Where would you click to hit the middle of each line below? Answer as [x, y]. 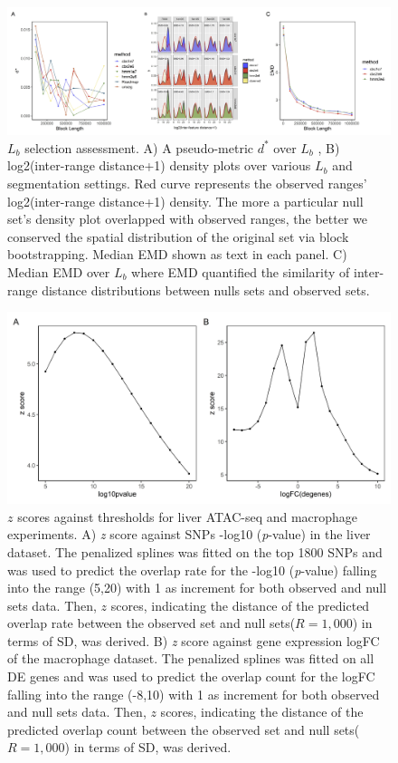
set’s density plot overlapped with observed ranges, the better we [187, 219]
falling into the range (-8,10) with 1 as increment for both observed [194, 694]
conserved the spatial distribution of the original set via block [178, 236]
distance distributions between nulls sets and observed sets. [206, 290]
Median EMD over [59, 271]
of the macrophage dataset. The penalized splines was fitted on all [191, 658]
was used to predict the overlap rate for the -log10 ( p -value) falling [192, 570]
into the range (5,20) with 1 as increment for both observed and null [197, 588]
